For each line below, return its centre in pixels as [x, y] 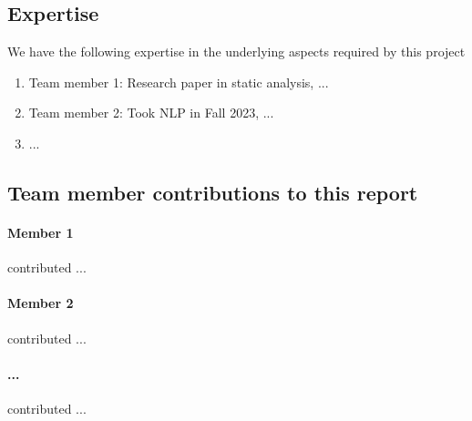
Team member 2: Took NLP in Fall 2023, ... [151, 113]
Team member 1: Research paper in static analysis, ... [179, 82]
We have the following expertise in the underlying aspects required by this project [236, 51]
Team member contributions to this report [213, 192]
